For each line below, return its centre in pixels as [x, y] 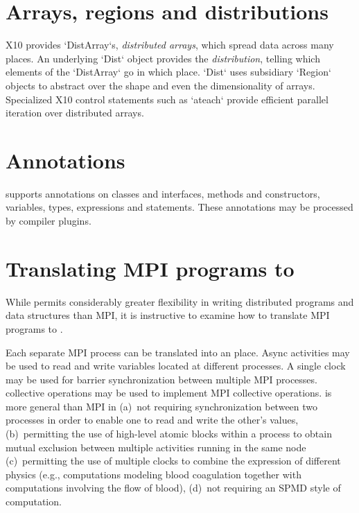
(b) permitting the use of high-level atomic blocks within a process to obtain [169, 434]
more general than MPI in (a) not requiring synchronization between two [162, 406]
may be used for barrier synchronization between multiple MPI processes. [161, 379]
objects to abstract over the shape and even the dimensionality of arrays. [160, 85]
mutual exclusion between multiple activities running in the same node [156, 447]
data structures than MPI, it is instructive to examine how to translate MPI [168, 315]
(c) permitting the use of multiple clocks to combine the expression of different [173, 461]
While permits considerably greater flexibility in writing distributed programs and [180, 301]
